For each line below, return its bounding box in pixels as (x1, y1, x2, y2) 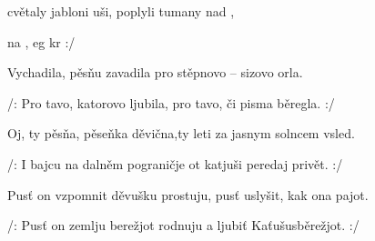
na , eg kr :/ (7, 32, 76, 51)
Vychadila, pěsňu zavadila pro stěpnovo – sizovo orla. (7, 63, 303, 82)
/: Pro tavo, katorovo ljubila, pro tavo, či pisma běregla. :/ (7, 93, 335, 112)
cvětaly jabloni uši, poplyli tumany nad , (7, 2, 235, 20)
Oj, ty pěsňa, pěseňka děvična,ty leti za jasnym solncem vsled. (7, 124, 355, 143)
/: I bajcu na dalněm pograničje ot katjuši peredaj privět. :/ (7, 154, 343, 173)
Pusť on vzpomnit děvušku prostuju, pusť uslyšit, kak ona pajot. (7, 185, 369, 204)
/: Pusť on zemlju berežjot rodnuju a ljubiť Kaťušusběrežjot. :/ (7, 216, 360, 235)
